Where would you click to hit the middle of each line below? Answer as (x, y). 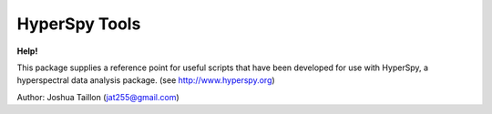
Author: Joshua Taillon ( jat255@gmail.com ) (98, 97)
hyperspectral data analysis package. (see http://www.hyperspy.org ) (146, 80)
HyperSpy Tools (79, 24)
